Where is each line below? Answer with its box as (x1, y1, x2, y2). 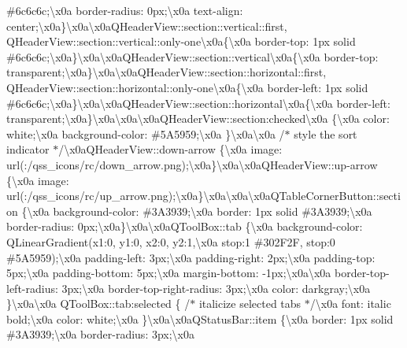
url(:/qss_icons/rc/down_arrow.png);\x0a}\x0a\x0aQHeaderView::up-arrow (6, 156, 378, 172)
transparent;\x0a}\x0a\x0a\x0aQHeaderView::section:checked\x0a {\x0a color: (6, 110, 390, 127)
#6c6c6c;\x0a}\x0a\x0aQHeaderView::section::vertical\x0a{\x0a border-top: (6, 48, 379, 65)
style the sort (294, 125, 357, 142)
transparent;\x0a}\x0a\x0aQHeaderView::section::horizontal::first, (6, 64, 327, 80)
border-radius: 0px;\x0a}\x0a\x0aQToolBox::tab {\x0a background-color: (6, 218, 363, 235)
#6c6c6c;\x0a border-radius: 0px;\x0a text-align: (6, 2, 243, 18)
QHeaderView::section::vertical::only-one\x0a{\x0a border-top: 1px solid (6, 33, 356, 50)
